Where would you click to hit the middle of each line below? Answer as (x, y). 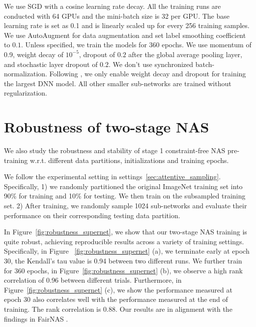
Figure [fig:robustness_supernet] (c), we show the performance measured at (118, 289)
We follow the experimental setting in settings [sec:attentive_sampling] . (113, 177)
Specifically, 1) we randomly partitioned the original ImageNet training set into (123, 186)
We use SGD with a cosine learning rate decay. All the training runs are (113, 6)
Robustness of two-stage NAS (107, 127)
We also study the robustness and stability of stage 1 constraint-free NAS (115, 150)
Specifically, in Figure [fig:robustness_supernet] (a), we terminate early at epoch (127, 251)
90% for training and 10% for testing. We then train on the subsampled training (125, 196)
